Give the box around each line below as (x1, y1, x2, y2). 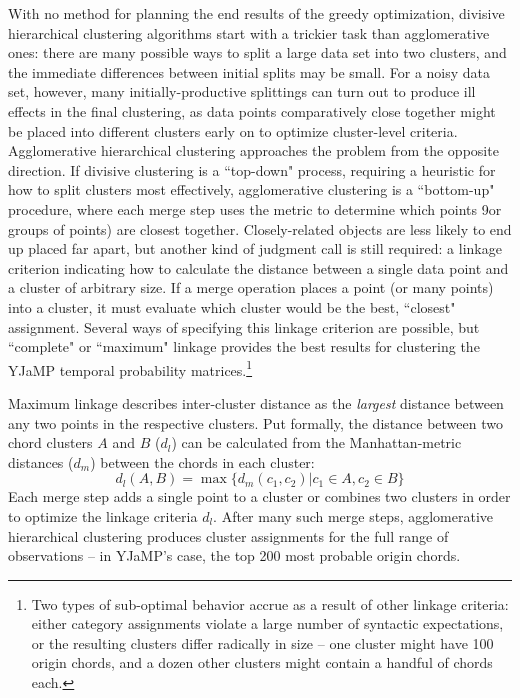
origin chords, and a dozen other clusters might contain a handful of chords (31, 652, 493, 673)
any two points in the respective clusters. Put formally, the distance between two (8, 412, 503, 433)
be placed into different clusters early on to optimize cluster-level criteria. (8, 120, 458, 141)
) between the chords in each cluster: (90, 451, 315, 472)
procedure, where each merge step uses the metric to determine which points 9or (8, 198, 502, 219)
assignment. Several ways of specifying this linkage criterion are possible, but (8, 316, 480, 337)
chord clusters (8, 432, 93, 453)
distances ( (8, 451, 74, 472)
